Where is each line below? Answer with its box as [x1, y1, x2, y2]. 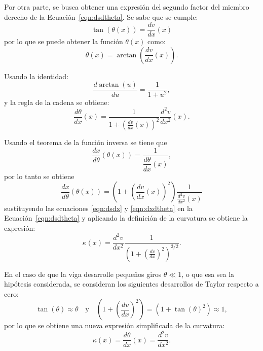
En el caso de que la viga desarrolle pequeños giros [4, 268, 162, 279]
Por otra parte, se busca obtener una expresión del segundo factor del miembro [4, 2, 249, 12]
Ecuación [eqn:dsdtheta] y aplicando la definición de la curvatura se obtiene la [4, 213, 248, 223]
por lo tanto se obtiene [4, 170, 74, 181]
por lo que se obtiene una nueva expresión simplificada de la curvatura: [4, 320, 225, 331]
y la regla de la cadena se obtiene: [4, 96, 109, 107]
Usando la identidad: [4, 71, 68, 81]
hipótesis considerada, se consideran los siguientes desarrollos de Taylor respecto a [4, 278, 259, 289]
